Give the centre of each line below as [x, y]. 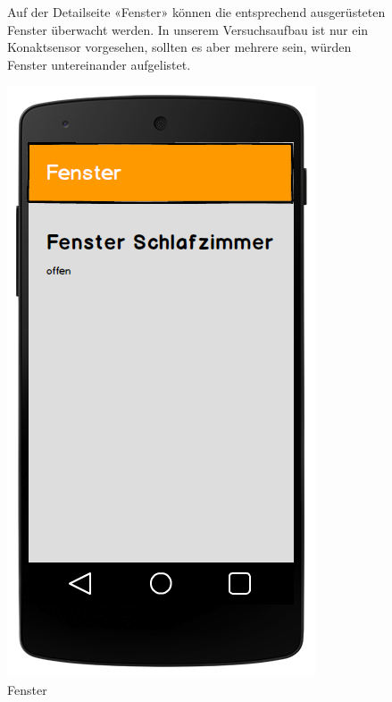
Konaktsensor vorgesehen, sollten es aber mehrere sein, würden [179, 47]
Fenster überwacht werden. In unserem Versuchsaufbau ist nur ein [188, 29]
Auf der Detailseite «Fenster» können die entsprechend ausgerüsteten [196, 12]
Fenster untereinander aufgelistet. [99, 64]
